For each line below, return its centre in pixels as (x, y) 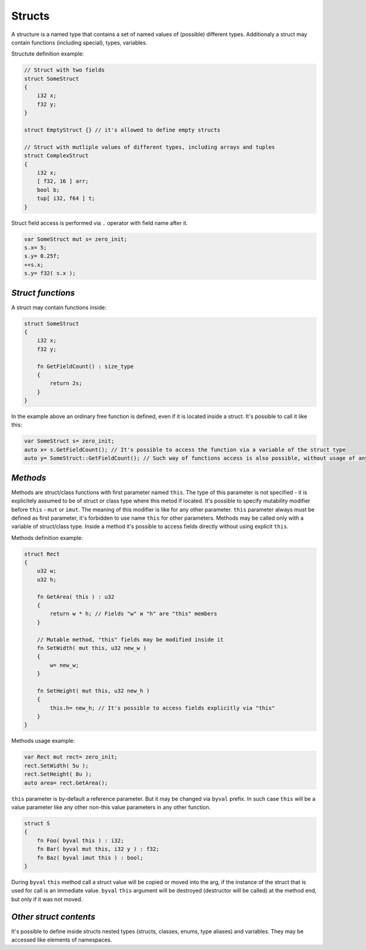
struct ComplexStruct (56, 156)
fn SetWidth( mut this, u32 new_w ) (91, 648)
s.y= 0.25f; (42, 256)
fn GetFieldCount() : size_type (85, 366)
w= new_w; (64, 665)
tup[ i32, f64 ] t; (66, 198)
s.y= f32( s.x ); (50, 273)
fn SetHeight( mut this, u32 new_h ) (93, 690)
